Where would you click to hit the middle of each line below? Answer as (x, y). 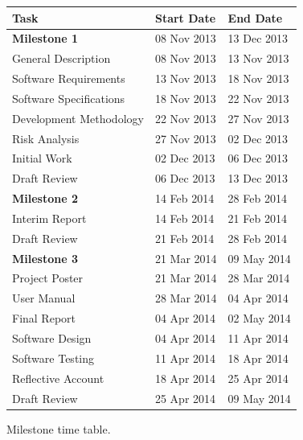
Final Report (44, 318)
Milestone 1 (45, 38)
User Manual (44, 298)
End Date (255, 17)
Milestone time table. (59, 428)
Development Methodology (78, 118)
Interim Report (49, 218)
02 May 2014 (259, 318)
